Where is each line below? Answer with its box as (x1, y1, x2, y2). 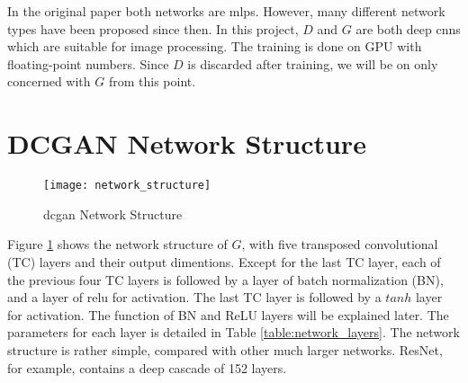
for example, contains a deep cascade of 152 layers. (7, 358, 287, 377)
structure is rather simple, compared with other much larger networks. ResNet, (7, 340, 443, 359)
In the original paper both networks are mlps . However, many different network (7, 2, 445, 20)
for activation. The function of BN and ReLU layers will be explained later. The (7, 305, 449, 324)
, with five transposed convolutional (241, 235, 438, 254)
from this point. (108, 72, 196, 91)
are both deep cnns (355, 19, 461, 38)
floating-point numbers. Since (7, 54, 169, 73)
